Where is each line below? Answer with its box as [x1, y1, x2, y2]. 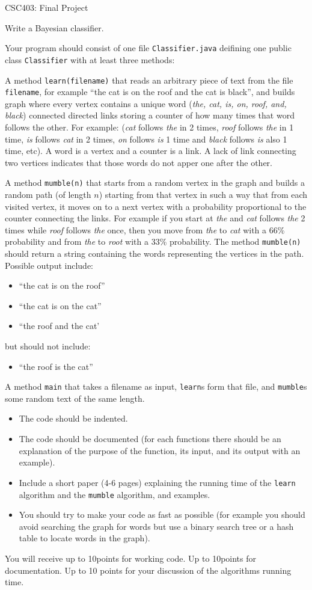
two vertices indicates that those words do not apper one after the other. [5, 156, 272, 168]
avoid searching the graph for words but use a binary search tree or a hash [19, 520, 294, 532]
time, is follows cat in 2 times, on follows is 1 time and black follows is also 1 [5, 132, 287, 145]
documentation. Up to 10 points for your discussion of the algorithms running [5, 564, 292, 576]
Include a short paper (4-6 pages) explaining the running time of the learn [19, 476, 296, 488]
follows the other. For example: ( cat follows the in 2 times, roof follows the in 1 [5, 121, 294, 133]
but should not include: [5, 340, 91, 352]
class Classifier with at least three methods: [5, 53, 175, 66]
